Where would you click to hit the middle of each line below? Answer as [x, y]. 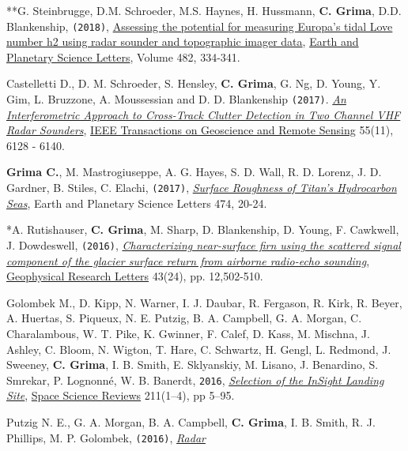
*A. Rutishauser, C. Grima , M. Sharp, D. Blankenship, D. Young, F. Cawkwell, [203, 229]
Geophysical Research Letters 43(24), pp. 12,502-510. [135, 276]
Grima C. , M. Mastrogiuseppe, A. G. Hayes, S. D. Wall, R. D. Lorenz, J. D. [194, 172]
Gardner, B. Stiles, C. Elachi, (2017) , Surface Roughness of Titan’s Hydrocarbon [202, 188]
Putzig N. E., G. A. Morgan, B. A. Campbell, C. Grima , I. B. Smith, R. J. [191, 421]
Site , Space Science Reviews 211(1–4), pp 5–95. [121, 395]
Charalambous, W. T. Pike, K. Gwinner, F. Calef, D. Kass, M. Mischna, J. [188, 333]
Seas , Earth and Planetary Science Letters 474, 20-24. [137, 203]
